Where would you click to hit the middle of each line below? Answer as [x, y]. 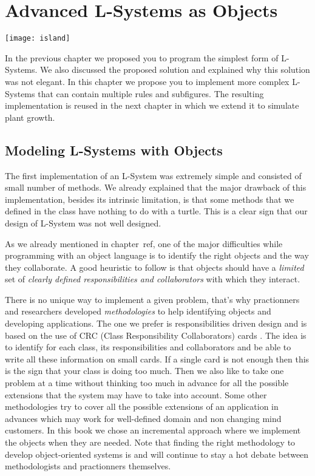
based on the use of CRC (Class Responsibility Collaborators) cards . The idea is [156, 335]
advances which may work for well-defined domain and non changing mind [143, 418]
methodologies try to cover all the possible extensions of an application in [142, 406]
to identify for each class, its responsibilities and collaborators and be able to [148, 347]
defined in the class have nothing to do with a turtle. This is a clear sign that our [156, 211]
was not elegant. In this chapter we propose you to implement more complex [147, 81]
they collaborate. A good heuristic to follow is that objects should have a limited [154, 267]
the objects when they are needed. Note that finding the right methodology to [150, 442]
